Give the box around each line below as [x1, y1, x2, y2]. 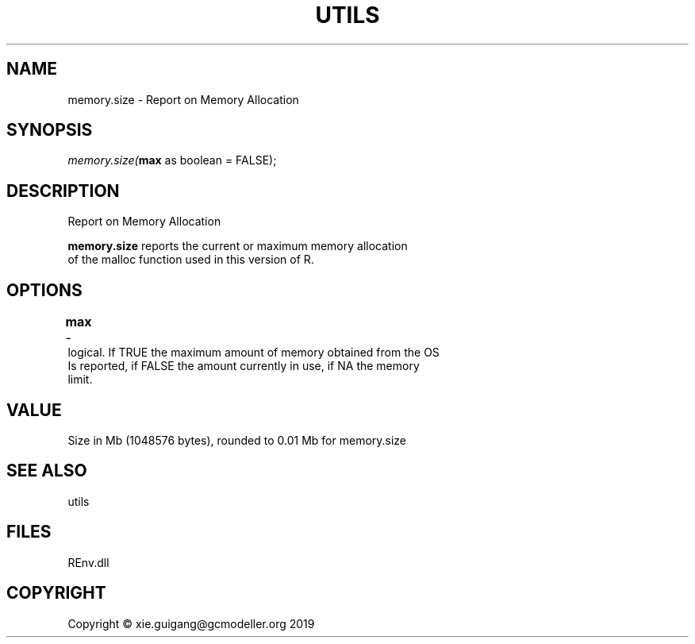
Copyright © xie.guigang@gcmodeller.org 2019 [67, 616, 315, 631]
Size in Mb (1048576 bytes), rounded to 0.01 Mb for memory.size [67, 433, 407, 447]
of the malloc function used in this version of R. [67, 253, 314, 267]
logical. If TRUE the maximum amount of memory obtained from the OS [67, 345, 440, 360]
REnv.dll [67, 555, 109, 569]
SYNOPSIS [6, 120, 93, 141]
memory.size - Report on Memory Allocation [67, 92, 299, 106]
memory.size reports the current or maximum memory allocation [67, 239, 408, 253]
